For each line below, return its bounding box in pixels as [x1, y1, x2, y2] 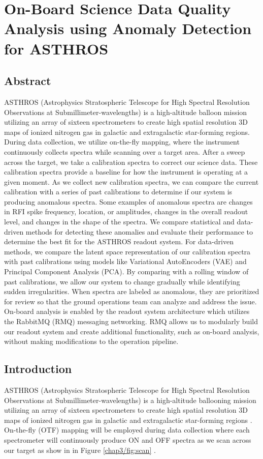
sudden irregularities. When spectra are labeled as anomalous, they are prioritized [4, 286, 259, 297]
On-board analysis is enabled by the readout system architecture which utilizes [4, 306, 250, 317]
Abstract [4, 73, 51, 89]
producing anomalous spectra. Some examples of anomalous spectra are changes [4, 196, 253, 207]
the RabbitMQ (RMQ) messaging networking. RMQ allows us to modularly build [4, 316, 258, 327]
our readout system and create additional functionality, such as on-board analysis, [4, 326, 259, 336]
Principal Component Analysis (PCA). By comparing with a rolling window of [4, 266, 249, 277]
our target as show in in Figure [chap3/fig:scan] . [4, 444, 156, 455]
